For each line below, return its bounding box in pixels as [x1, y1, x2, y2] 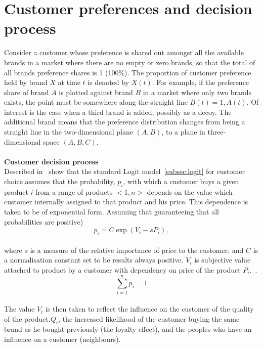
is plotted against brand [59, 86, 133, 97]
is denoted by [87, 77, 129, 88]
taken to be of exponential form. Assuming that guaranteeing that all [4, 206, 219, 217]
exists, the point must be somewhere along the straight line [4, 97, 188, 107]
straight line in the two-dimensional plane [4, 126, 133, 137]
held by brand [4, 77, 48, 88]
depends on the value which [147, 186, 233, 197]
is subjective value [194, 254, 251, 265]
